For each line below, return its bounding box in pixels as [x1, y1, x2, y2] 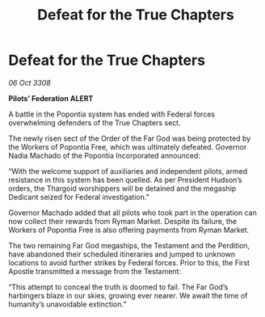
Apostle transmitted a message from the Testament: [8, 266, 182, 276]
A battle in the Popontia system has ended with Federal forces [8, 109, 216, 119]
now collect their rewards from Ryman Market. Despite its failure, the [8, 216, 237, 226]
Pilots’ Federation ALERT [8, 93, 94, 103]
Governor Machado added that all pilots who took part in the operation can [8, 208, 257, 218]
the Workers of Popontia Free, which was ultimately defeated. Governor [8, 142, 247, 151]
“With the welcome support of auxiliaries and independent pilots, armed [8, 166, 248, 175]
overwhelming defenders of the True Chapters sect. [8, 117, 181, 127]
